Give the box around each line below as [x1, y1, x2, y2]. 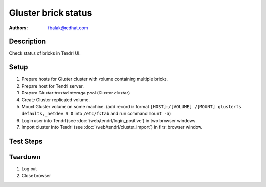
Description [9, 37, 46, 46]
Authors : [9, 25, 28, 31]
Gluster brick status [9, 7, 92, 18]
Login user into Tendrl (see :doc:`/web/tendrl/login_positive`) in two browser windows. [21, 117, 197, 123]
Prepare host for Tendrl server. [21, 83, 84, 89]
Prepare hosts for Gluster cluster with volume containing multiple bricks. [21, 76, 168, 82]
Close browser [21, 173, 51, 179]
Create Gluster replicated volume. [21, 96, 90, 103]
